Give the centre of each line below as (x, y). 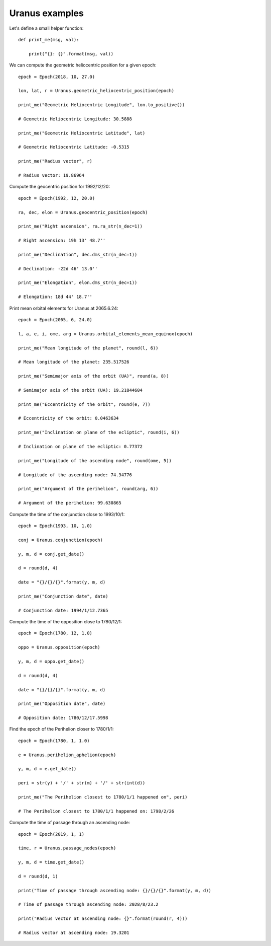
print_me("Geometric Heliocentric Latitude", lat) (82, 133)
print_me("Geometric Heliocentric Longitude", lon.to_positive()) (102, 105)
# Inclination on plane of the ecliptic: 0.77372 (81, 447)
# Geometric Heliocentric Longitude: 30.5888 (75, 119)
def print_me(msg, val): (49, 40)
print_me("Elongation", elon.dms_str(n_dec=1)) (78, 283)
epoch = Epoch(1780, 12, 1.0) (55, 633)
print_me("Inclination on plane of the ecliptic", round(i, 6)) (99, 432)
